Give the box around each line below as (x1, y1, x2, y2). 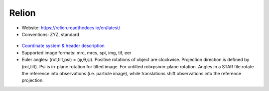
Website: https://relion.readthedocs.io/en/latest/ (21, 25, 121, 31)
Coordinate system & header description (21, 43, 105, 49)
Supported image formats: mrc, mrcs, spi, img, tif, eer (21, 49, 132, 55)
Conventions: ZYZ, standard (21, 31, 80, 37)
